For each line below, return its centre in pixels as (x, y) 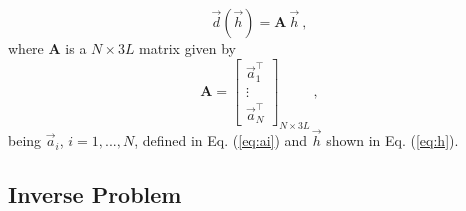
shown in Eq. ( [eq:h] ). (392, 140)
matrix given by (187, 48)
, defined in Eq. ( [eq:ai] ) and (221, 140)
